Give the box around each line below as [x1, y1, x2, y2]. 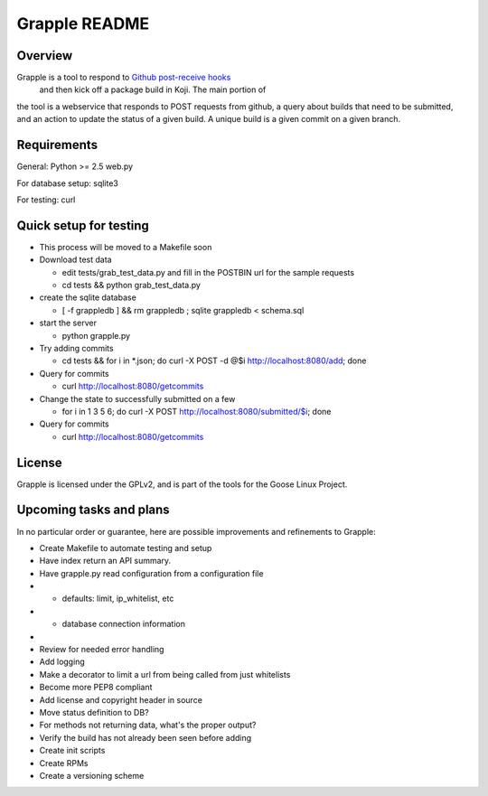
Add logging [39, 656, 85, 668]
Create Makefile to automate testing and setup [39, 542, 212, 553]
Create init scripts [39, 745, 106, 756]
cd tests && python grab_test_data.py [61, 280, 201, 290]
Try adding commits [39, 342, 114, 353]
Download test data [39, 254, 112, 266]
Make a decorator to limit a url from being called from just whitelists [39, 669, 291, 679]
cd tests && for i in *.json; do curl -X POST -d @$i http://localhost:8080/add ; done [61, 355, 367, 366]
